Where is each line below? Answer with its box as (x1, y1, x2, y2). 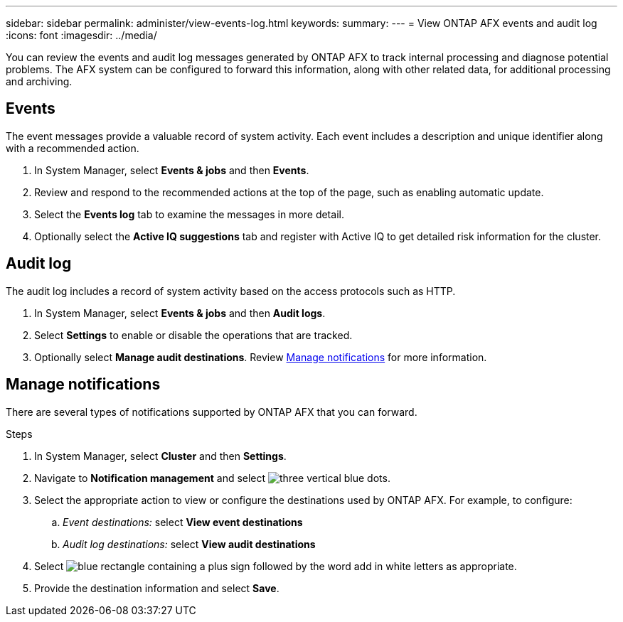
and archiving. (6, 75, 73, 87)
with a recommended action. (6, 141, 139, 154)
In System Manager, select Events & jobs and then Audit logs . (34, 306, 326, 319)
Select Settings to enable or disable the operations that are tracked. (34, 328, 353, 341)
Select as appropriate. (34, 559, 517, 572)
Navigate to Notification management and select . (34, 471, 390, 484)
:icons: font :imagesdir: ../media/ (6, 29, 157, 41)
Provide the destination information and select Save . (34, 581, 279, 594)
